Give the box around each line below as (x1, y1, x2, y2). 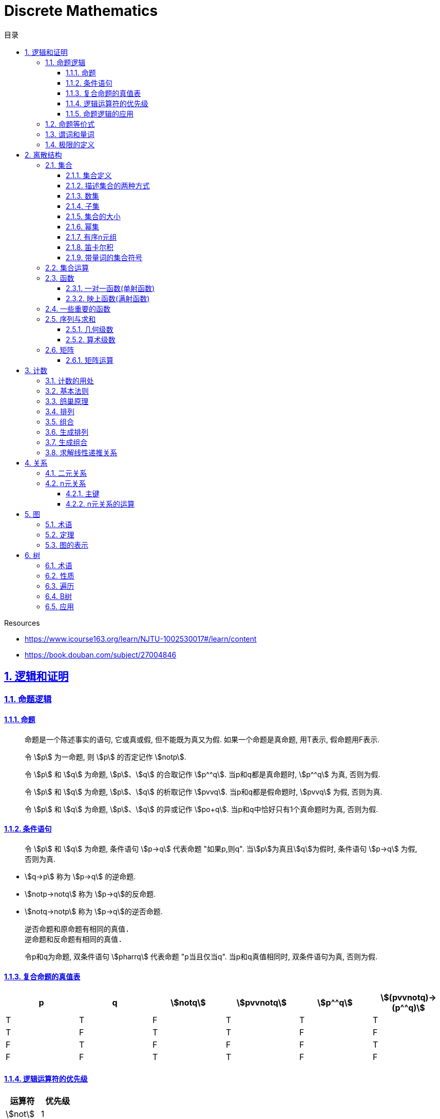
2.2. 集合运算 (45, 263, 89, 272)
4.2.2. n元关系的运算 (66, 499, 135, 508)
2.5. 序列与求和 (45, 314, 96, 323)
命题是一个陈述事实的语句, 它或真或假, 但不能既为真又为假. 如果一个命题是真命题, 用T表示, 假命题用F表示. (25, 735, 380, 744)
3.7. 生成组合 (45, 437, 88, 447)
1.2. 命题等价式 (45, 119, 95, 128)
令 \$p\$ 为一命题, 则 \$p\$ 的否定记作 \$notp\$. (25, 752, 186, 761)
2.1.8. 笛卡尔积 (66, 242, 114, 252)
